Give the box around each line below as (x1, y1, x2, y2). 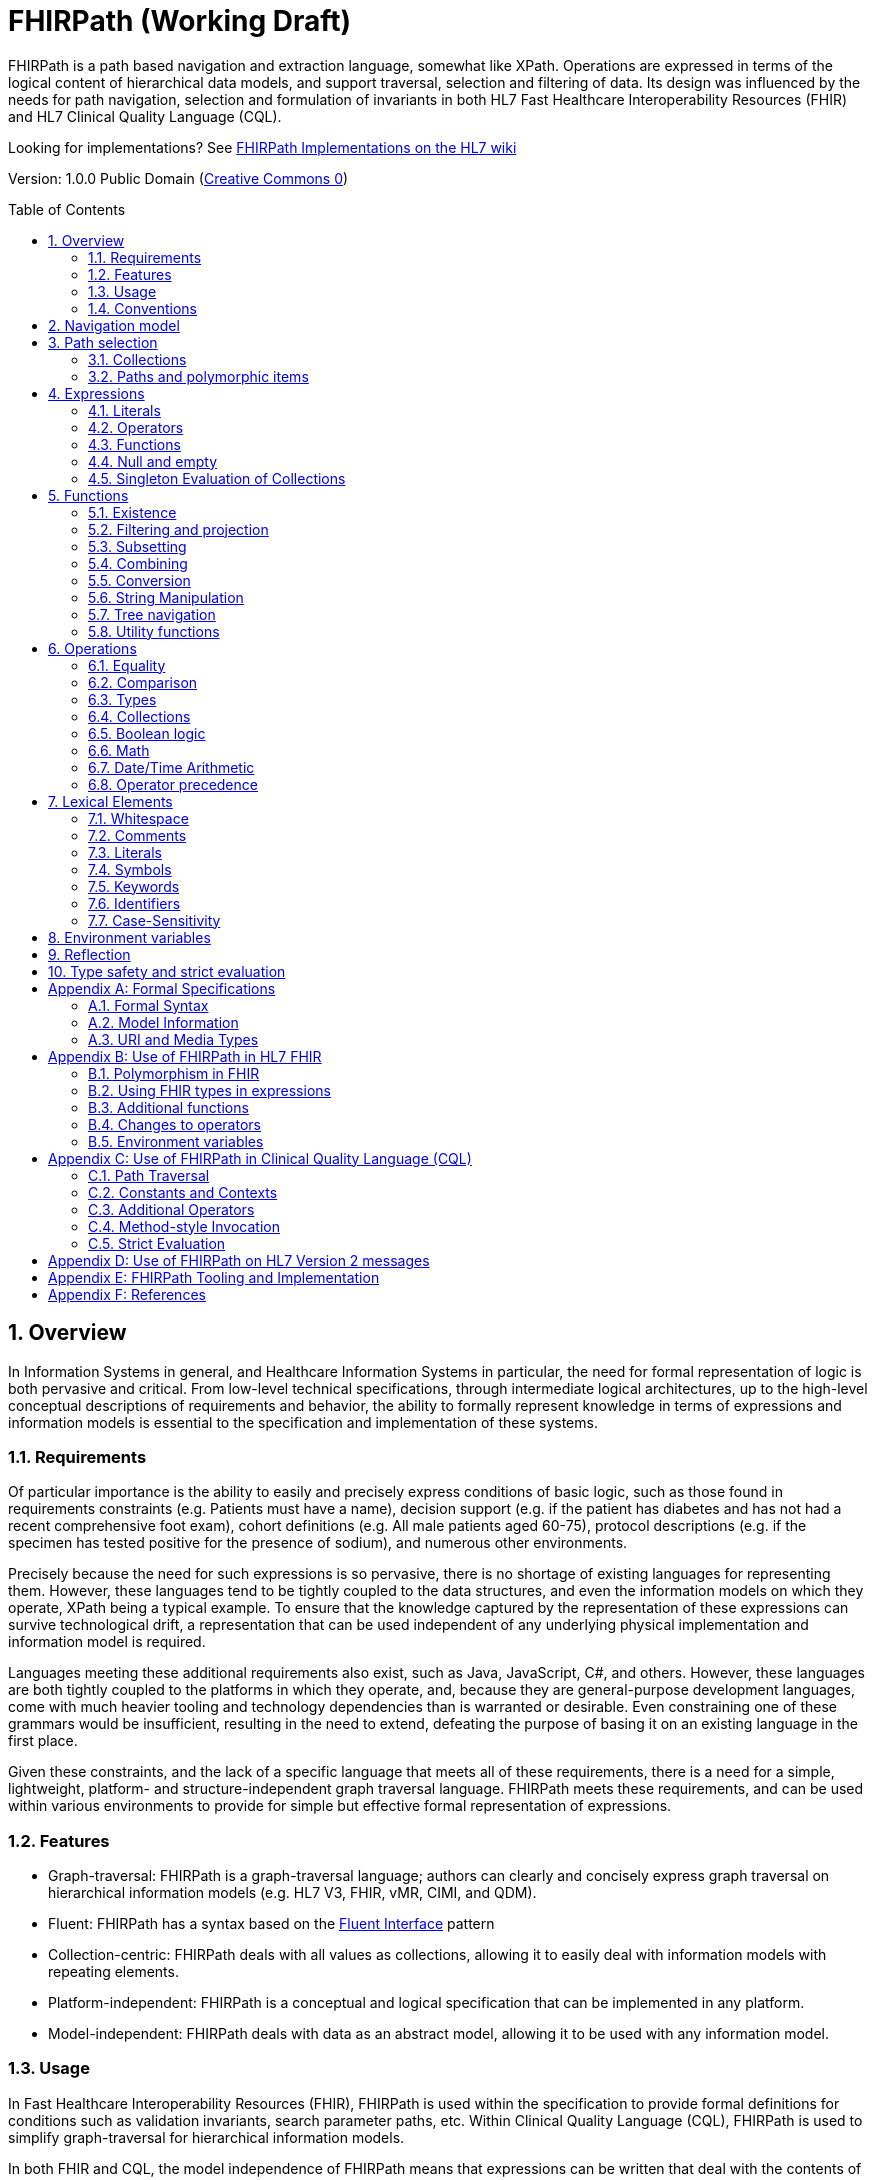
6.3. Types (88, 690, 157, 708)
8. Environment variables (48, 928, 211, 946)
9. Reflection (48, 945, 131, 963)
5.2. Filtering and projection (88, 520, 269, 538)
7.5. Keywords (88, 877, 180, 895)
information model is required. (8, 1633, 206, 1651)
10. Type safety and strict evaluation (48, 962, 286, 980)
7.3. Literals (88, 843, 162, 861)
